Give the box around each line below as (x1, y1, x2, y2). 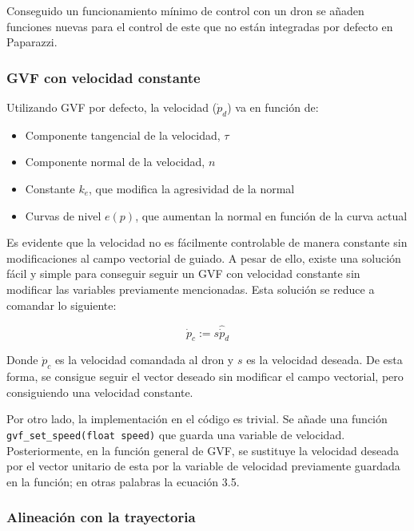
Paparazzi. (6, 34, 58, 50)
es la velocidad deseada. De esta (246, 351, 403, 368)
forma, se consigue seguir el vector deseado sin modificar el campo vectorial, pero (6, 368, 404, 385)
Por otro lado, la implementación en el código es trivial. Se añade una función (6, 410, 388, 427)
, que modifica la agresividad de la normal (89, 180, 295, 196)
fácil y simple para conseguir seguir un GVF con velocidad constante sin (6, 265, 360, 282)
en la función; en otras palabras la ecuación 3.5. (6, 473, 240, 489)
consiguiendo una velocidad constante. (6, 383, 193, 400)
